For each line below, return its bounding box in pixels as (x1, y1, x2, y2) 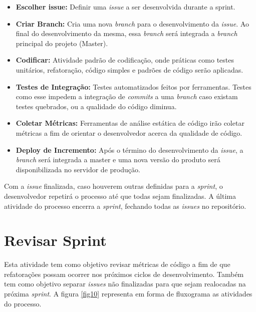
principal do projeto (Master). (16, 38, 108, 48)
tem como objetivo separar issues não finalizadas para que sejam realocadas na (4, 278, 246, 289)
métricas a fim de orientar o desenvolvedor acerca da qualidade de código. (16, 127, 242, 138)
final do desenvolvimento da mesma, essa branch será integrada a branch (16, 28, 237, 39)
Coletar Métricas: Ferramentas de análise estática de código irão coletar (16, 118, 244, 128)
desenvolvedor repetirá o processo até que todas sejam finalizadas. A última (4, 190, 236, 201)
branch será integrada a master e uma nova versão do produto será (16, 154, 220, 165)
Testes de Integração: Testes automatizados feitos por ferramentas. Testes (16, 81, 251, 92)
